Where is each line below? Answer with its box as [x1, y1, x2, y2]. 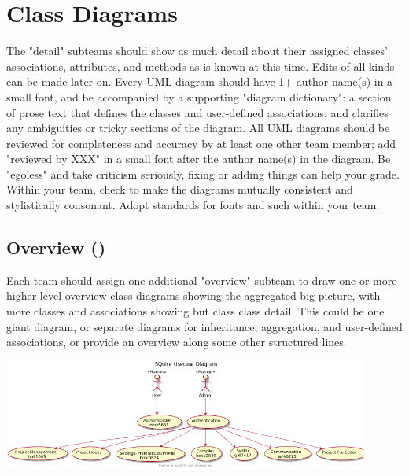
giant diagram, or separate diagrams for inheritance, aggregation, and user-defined [6, 318, 403, 334]
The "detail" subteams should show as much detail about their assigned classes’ [6, 42, 388, 59]
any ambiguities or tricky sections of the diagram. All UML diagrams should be [6, 120, 390, 136]
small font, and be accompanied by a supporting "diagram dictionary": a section [6, 88, 392, 105]
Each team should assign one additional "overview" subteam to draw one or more [6, 271, 397, 288]
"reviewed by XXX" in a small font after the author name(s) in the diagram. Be [6, 150, 391, 167]
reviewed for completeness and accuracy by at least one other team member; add [6, 135, 396, 151]
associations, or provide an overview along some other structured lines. [6, 334, 347, 350]
